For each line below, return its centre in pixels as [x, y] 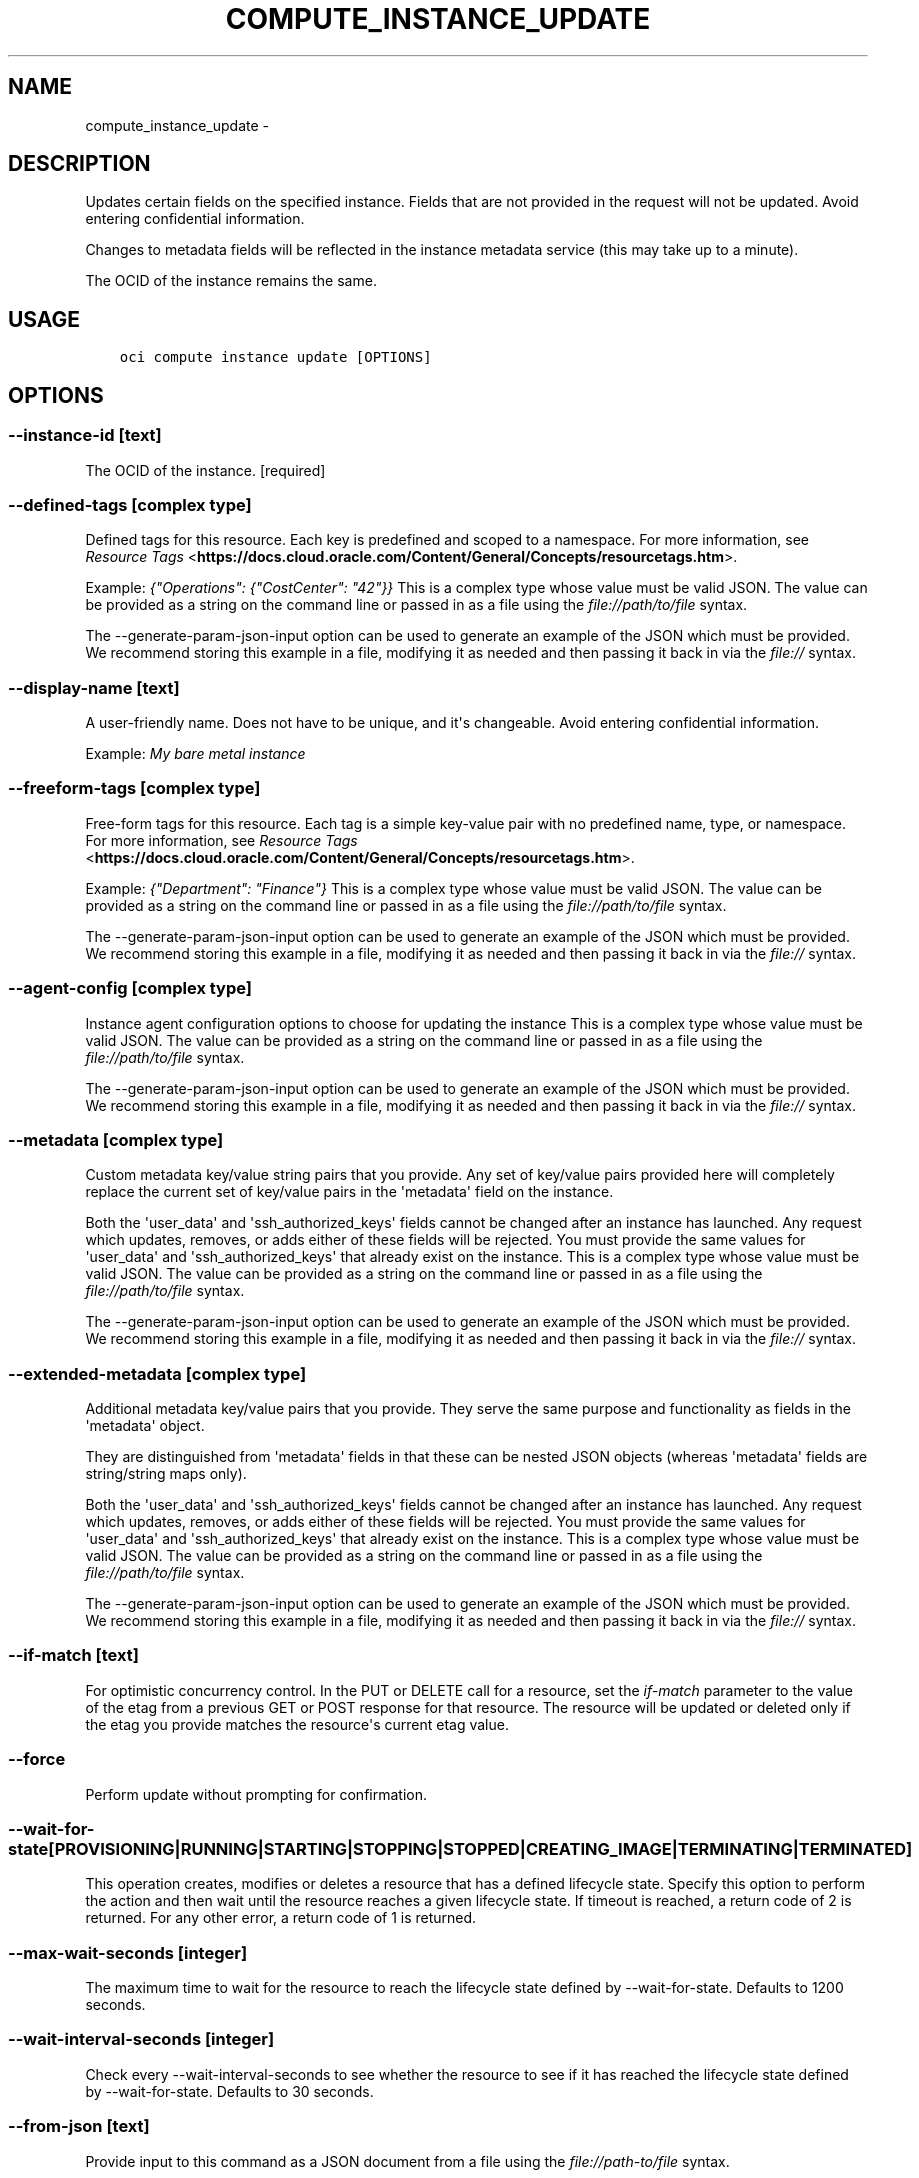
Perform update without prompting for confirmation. [256, 1794]
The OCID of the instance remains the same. [231, 281]
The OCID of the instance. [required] [205, 470]
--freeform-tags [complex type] [134, 788]
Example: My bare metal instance [195, 753]
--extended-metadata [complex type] [157, 1373]
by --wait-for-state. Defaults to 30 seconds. [229, 2091]
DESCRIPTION [79, 164]
